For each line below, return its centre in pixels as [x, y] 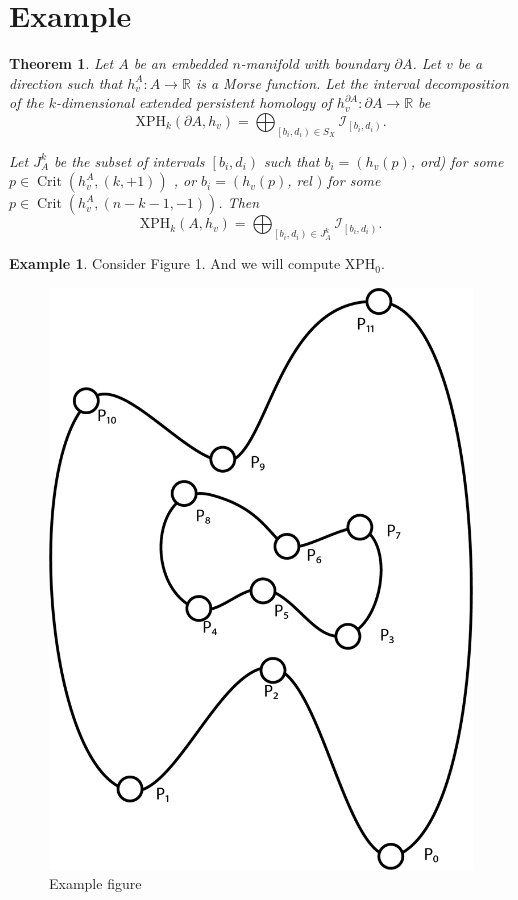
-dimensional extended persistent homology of [194, 102]
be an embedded [180, 63]
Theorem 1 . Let [61, 63]
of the [26, 102]
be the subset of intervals [129, 160]
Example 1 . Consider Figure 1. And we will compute [175, 263]
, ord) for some [457, 160]
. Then [239, 202]
